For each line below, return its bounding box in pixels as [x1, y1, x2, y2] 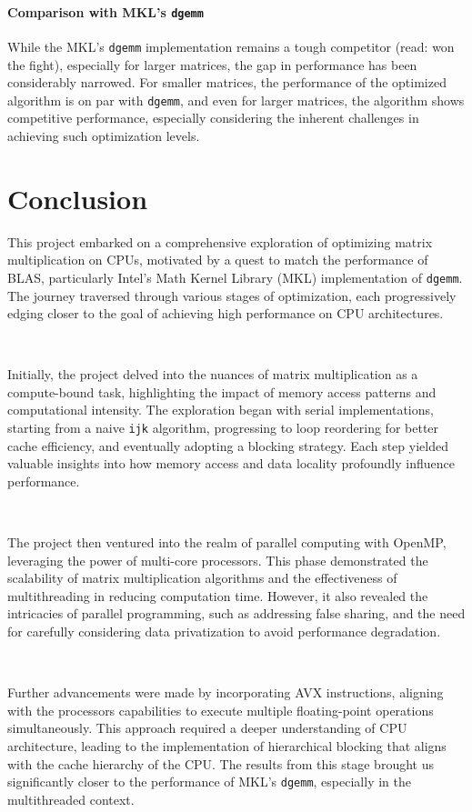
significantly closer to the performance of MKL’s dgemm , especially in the [7, 772, 411, 791]
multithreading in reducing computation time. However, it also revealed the [7, 586, 428, 605]
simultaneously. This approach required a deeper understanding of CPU [7, 718, 407, 737]
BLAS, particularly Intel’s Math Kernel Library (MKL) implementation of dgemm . [7, 267, 463, 286]
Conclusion [7, 179, 148, 216]
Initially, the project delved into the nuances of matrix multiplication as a [7, 365, 418, 384]
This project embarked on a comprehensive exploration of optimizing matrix [7, 232, 433, 251]
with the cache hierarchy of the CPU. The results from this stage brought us [7, 754, 434, 773]
